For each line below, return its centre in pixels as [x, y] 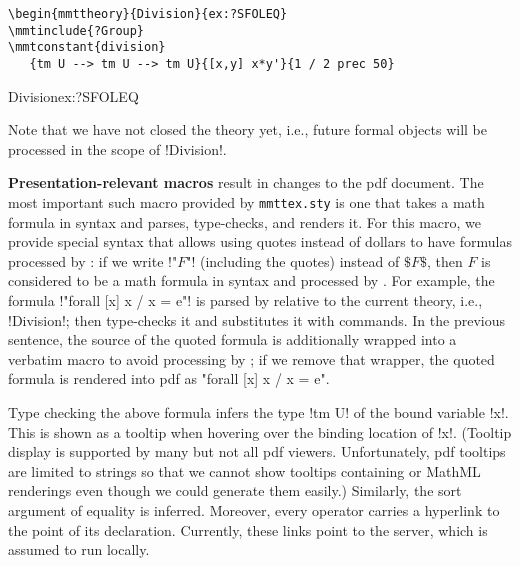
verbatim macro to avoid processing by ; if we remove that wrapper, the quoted [251, 358]
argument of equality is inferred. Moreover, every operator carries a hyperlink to [254, 509]
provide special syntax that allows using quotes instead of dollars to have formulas [260, 241]
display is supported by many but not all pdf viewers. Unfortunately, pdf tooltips [257, 451]
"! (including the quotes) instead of [293, 260]
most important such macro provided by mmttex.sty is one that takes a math [246, 202]
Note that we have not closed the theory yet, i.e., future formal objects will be [247, 129]
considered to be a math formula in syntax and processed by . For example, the [251, 280]
